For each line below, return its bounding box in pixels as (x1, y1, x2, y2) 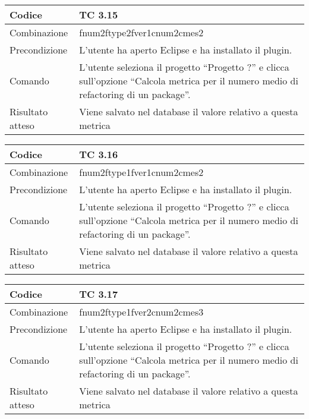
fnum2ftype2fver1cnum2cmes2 (79, 26, 204, 39)
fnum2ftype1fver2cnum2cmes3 (79, 305, 204, 319)
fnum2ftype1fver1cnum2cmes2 (79, 165, 204, 179)
